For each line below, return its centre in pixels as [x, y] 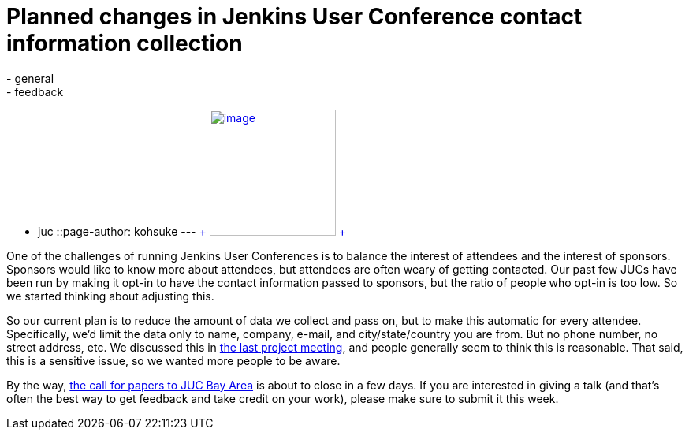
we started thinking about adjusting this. [110, 296]
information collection [125, 43]
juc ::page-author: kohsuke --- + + [192, 231]
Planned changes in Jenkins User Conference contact [294, 17]
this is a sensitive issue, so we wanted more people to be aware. [173, 360]
